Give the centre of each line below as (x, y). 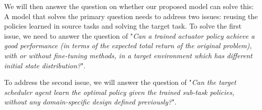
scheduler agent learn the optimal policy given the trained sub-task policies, (119, 92)
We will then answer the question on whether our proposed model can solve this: (129, 6)
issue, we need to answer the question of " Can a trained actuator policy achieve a (129, 35)
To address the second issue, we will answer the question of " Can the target (120, 82)
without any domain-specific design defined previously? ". (90, 102)
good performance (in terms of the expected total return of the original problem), (128, 45)
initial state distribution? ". (45, 65)
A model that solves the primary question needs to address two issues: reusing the (131, 16)
